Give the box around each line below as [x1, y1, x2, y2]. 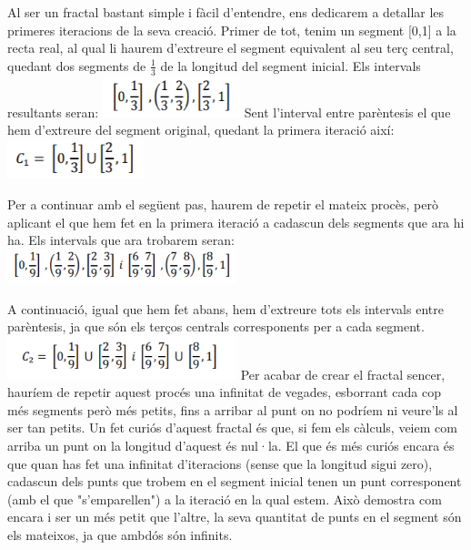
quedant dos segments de [7, 56, 146, 75]
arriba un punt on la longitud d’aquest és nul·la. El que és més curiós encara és [7, 436, 455, 455]
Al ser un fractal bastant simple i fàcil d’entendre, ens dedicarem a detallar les [7, 3, 445, 21]
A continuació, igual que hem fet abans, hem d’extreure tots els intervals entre [7, 299, 444, 318]
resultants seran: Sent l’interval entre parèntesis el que [7, 102, 451, 121]
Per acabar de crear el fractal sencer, [240, 364, 446, 383]
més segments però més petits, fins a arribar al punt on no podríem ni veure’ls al [7, 400, 458, 419]
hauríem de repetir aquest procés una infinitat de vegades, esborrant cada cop [7, 382, 441, 402]
